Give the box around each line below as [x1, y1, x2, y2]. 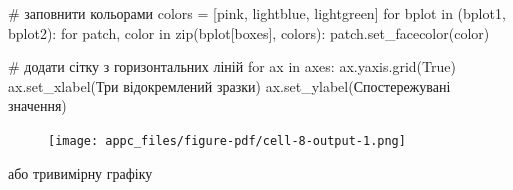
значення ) [8, 95, 67, 116]
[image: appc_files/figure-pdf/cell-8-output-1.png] [48, 133, 406, 148]
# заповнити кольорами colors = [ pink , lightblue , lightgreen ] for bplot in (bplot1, [8, 3, 506, 23]
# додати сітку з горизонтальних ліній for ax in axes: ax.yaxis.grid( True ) [8, 56, 456, 77]
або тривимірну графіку [8, 162, 153, 183]
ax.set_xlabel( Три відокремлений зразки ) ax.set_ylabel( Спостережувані [8, 75, 451, 96]
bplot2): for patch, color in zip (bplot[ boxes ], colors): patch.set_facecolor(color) [8, 22, 490, 43]
